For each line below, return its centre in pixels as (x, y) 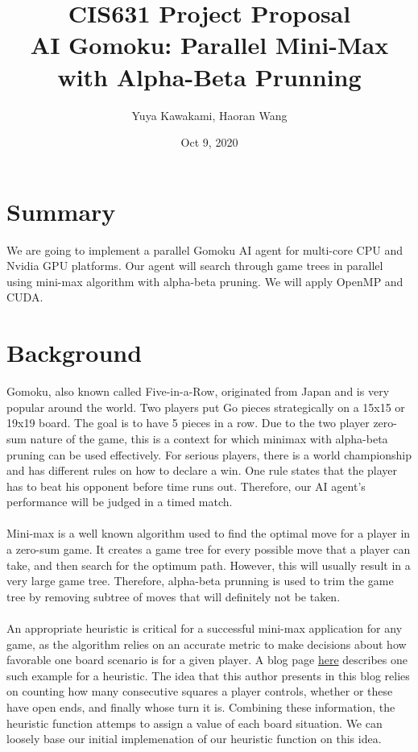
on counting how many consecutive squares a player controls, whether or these (200, 691)
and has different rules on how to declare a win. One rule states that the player (202, 470)
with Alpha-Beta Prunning (209, 76)
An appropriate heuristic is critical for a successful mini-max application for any (205, 628)
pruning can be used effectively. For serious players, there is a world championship (209, 454)
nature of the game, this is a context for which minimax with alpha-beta (209, 438)
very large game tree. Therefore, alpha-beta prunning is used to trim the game (200, 581)
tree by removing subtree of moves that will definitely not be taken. (174, 596)
